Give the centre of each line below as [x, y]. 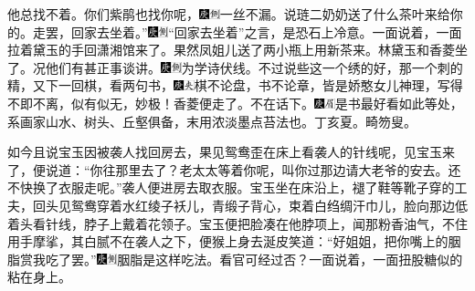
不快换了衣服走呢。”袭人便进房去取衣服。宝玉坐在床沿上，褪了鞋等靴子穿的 [231, 187]
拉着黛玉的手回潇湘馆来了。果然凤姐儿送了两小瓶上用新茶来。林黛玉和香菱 [231, 50]
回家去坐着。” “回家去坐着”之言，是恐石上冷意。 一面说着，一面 [266, 31]
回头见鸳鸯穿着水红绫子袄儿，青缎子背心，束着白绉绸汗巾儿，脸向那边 [243, 205]
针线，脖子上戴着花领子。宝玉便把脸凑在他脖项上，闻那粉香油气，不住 [256, 223]
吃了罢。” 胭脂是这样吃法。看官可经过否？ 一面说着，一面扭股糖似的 [254, 259]
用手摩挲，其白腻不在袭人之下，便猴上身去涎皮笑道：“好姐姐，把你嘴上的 [228, 241]
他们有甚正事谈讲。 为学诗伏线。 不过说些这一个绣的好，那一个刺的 [254, 67]
